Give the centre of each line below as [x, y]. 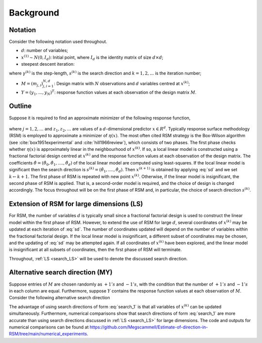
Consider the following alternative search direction [59, 298]
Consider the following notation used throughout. [58, 42]
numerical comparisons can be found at [49, 327]
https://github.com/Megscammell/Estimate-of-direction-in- [149, 327]
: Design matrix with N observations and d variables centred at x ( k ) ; [122, 83]
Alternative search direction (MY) [61, 272]
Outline [20, 106]
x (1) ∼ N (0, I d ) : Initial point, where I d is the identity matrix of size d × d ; [92, 58]
